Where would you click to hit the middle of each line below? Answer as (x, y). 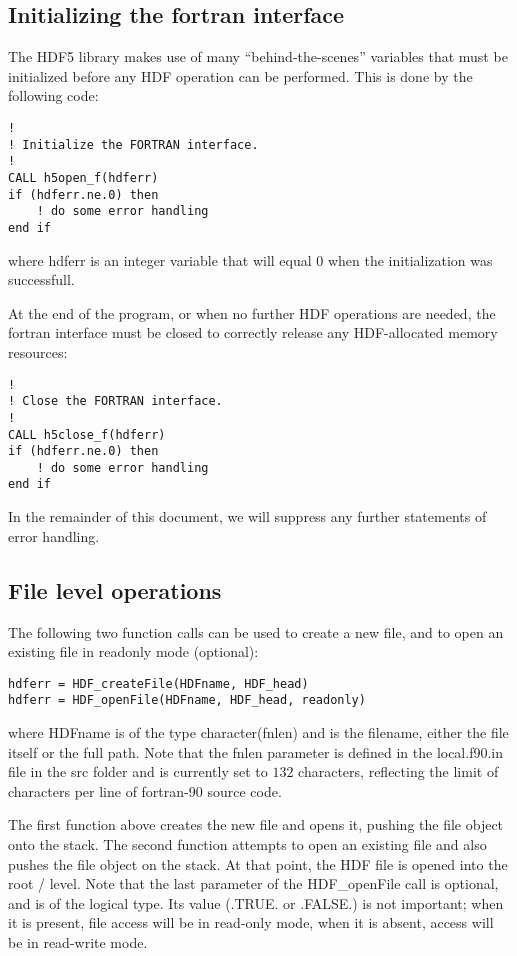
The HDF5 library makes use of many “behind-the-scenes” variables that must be (258, 56)
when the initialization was (410, 259)
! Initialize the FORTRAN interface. (133, 144)
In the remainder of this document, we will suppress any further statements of (247, 516)
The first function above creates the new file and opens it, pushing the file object (256, 824)
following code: (53, 95)
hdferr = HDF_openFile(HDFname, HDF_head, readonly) (187, 700)
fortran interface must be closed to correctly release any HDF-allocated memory (253, 332)
